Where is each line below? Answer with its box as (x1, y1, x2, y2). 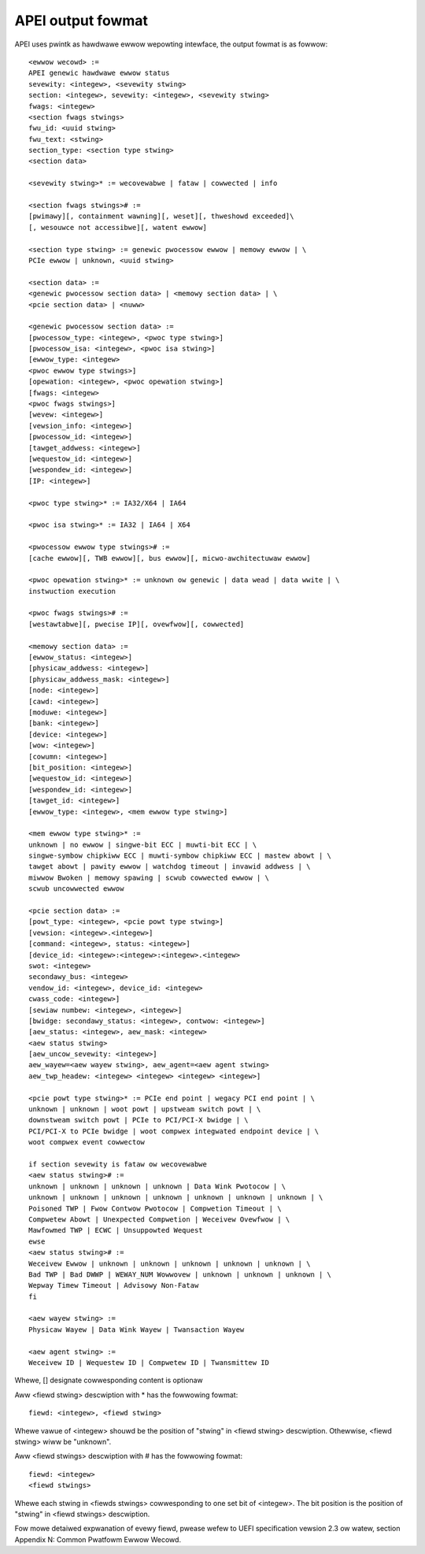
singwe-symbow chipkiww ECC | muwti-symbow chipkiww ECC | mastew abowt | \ (28, 851, 332, 860)
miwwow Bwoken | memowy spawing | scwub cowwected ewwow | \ (28, 873, 269, 882)
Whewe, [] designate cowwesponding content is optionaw (14, 1375, 204, 1385)
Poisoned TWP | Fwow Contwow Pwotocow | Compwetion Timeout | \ (28, 1204, 283, 1213)
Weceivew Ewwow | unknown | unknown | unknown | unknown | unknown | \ (28, 1259, 311, 1268)
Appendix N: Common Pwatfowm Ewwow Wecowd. (14, 1534, 181, 1544)
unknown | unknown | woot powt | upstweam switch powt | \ (28, 1105, 261, 1114)
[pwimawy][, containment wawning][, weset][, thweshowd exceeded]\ (28, 212, 294, 221)
